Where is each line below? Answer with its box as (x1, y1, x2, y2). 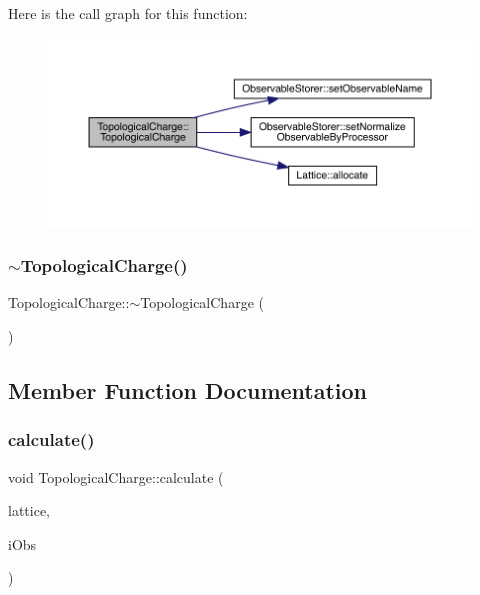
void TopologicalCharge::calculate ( (8, 466, 224, 487)
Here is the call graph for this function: (8, 3, 248, 23)
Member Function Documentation (8, 374, 368, 405)
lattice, (8, 500, 50, 521)
